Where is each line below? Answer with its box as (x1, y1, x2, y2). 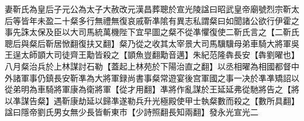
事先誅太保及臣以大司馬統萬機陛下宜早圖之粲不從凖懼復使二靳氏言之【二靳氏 (5, 26, 299, 38)
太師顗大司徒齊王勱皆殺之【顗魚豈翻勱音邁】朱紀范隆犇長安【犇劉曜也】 (20, 49, 299, 61)
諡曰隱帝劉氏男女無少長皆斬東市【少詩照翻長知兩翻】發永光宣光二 (5, 106, 258, 118)
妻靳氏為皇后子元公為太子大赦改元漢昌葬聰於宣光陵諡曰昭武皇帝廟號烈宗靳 (5, 3, 291, 15)
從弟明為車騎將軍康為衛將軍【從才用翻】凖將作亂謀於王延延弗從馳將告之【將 (5, 83, 299, 95)
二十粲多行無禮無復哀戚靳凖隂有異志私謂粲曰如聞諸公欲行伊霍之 (53, 14, 299, 26)
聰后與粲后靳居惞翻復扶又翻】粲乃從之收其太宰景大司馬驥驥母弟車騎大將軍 (5, 37, 291, 49)
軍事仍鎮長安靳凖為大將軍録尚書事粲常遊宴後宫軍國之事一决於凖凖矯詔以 (20, 71, 299, 84)
